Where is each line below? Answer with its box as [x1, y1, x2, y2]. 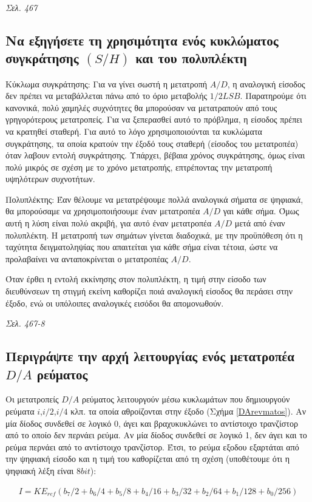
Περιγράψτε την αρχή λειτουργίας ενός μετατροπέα [5, 347, 294, 365]
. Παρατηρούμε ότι [240, 89, 307, 102]
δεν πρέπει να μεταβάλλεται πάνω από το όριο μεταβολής [5, 89, 208, 102]
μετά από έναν [234, 217, 285, 229]
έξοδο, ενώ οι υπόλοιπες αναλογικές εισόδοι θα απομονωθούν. [5, 296, 224, 309]
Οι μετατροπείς [5, 393, 59, 405]
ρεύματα [5, 405, 35, 418]
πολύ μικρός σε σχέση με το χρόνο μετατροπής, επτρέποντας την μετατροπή [5, 160, 273, 173]
